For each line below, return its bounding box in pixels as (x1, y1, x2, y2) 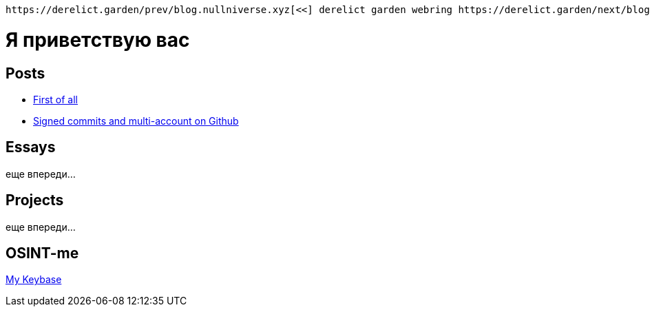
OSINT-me (6, 245, 79, 262)
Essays (6, 138, 56, 156)
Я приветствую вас (6, 28, 190, 52)
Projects (6, 191, 64, 209)
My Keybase (6, 273, 62, 286)
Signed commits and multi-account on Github (33, 114, 239, 127)
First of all (33, 93, 78, 105)
